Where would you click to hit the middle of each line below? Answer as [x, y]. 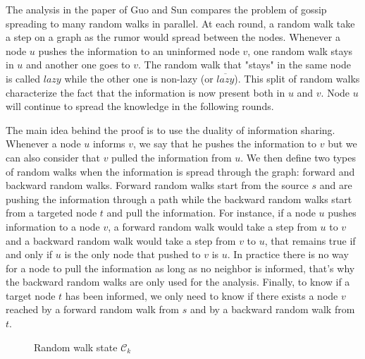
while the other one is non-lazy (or [139, 78]
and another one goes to [78, 65]
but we [342, 144]
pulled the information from [172, 157]
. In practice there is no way [288, 254]
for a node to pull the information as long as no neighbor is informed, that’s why [180, 268]
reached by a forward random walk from [92, 309]
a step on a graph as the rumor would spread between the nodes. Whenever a [173, 37]
